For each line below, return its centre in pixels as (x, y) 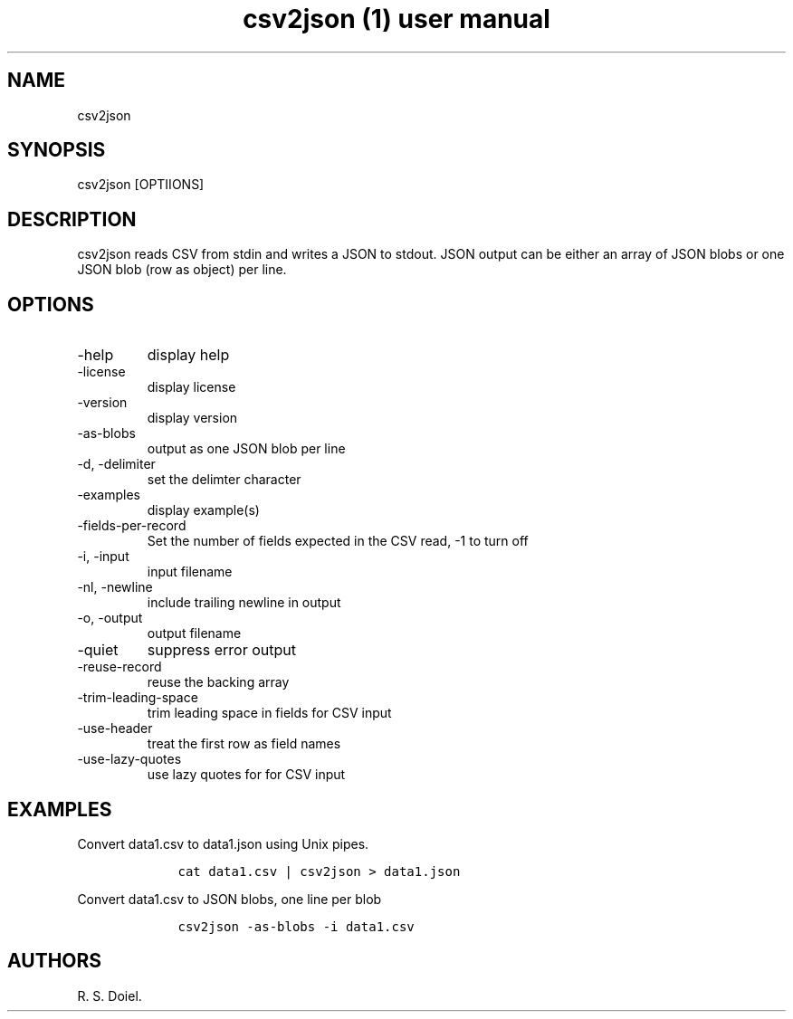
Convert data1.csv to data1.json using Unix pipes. (223, 843)
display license (191, 387)
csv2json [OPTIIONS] (141, 185)
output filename (194, 633)
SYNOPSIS (57, 150)
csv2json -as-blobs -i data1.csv (296, 926)
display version (192, 418)
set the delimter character (224, 480)
